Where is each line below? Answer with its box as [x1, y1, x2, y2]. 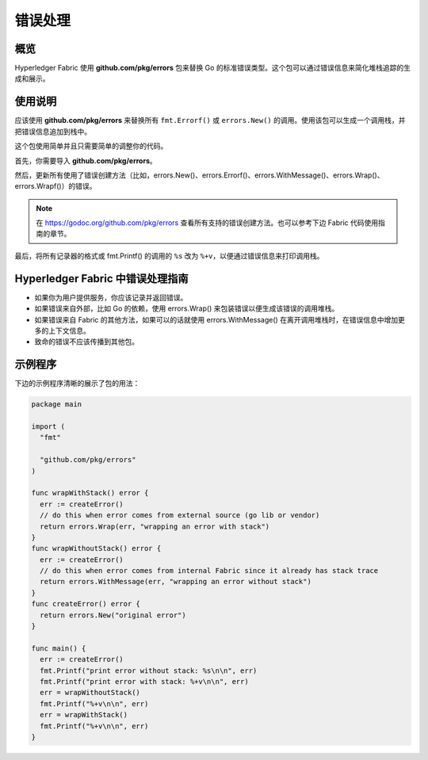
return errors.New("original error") [40, 610, 186, 620]
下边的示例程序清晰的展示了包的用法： [14, 379, 140, 388]
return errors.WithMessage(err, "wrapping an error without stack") [40, 577, 312, 586]
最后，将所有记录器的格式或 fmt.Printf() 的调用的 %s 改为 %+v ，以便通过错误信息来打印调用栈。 [14, 250, 324, 261]
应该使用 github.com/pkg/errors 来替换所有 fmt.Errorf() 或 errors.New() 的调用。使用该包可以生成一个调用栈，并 [14, 116, 406, 125]
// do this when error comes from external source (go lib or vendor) [40, 511, 320, 520]
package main [31, 400, 82, 409]
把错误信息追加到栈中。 [14, 127, 91, 136]
